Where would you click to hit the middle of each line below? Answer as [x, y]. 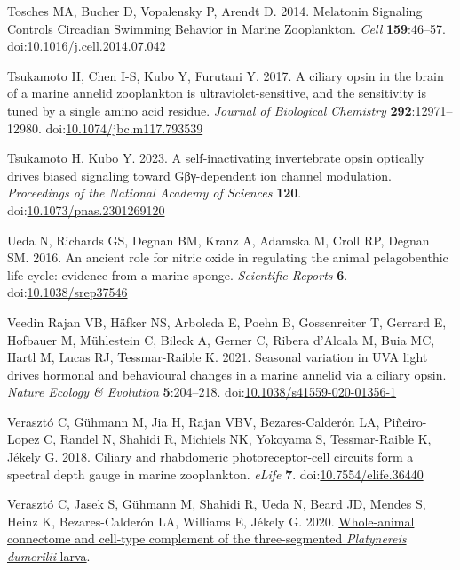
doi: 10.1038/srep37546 [67, 292]
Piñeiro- [405, 421]
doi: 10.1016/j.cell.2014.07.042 [87, 46]
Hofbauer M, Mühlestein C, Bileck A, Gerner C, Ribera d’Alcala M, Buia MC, [221, 339]
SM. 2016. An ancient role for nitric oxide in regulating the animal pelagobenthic [228, 257]
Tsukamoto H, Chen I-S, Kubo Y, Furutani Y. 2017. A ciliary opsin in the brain [226, 75]
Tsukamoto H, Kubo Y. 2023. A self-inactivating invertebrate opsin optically [216, 158]
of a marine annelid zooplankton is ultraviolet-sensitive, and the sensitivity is [217, 93]
